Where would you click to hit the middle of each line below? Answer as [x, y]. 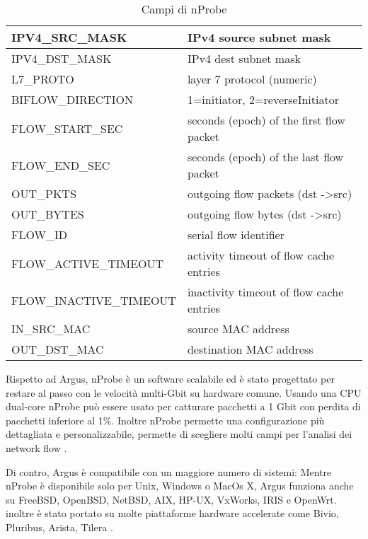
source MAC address [238, 329]
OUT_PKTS [44, 193]
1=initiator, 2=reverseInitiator [263, 99]
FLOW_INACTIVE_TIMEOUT [94, 300]
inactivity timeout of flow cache [265, 292]
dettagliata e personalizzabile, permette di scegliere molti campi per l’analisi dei [179, 434]
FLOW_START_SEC [67, 128]
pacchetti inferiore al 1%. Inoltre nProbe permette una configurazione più [165, 420]
